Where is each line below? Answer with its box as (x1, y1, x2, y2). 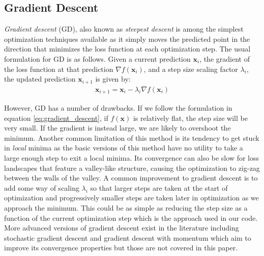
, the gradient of (199, 53, 250, 64)
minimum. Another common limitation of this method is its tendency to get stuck (4, 132, 259, 143)
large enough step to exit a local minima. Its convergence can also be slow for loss (4, 152, 259, 163)
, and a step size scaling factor (143, 63, 238, 74)
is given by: (95, 73, 131, 84)
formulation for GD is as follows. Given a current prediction (4, 53, 191, 64)
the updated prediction (4, 73, 76, 84)
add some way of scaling (4, 182, 79, 193)
